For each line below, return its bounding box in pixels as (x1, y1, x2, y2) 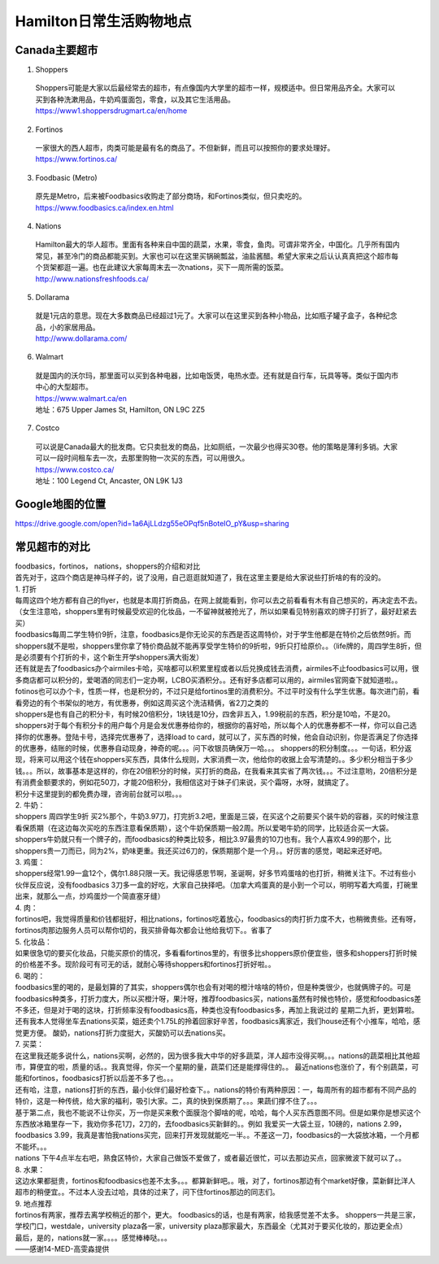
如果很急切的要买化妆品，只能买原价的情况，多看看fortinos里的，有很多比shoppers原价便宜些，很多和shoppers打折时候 (15, 948, 418, 958)
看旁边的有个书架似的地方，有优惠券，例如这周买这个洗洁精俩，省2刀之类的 (15, 698, 269, 708)
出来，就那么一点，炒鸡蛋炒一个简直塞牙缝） (15, 891, 165, 901)
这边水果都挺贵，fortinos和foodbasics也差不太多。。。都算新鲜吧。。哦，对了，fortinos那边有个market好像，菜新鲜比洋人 (15, 1175, 415, 1185)
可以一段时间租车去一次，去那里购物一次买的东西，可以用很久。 (35, 453, 250, 463)
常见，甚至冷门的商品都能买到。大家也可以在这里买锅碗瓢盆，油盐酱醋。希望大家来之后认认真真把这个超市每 (35, 251, 398, 260)
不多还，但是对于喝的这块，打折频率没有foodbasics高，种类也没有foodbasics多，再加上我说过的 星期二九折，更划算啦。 (15, 1005, 419, 1015)
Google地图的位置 (15, 497, 106, 511)
